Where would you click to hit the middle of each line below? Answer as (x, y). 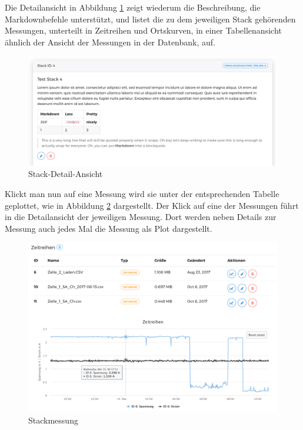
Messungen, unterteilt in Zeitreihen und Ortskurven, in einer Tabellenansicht (143, 30)
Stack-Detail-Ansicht (66, 174)
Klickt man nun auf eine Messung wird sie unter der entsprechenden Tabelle (142, 194)
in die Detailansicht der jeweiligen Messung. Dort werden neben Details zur (141, 217)
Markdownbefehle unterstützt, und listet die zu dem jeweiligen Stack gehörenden (150, 19)
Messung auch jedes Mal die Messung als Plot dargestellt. (109, 228)
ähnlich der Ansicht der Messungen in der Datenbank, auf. (110, 42)
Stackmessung (53, 420)
